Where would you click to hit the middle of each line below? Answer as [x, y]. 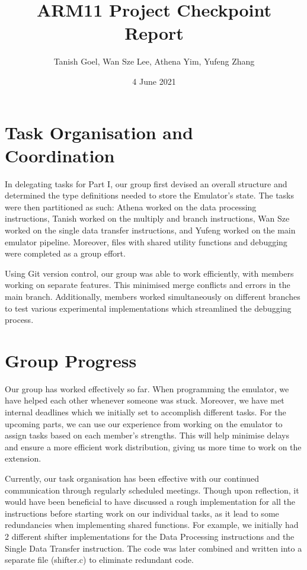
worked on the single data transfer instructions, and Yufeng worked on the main [150, 230]
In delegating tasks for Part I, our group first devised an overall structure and [146, 183]
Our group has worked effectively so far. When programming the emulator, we [147, 388]
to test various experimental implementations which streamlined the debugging [148, 308]
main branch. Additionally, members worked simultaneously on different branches [153, 296]
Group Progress [71, 360]
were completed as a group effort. [65, 253]
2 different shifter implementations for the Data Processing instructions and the [150, 536]
